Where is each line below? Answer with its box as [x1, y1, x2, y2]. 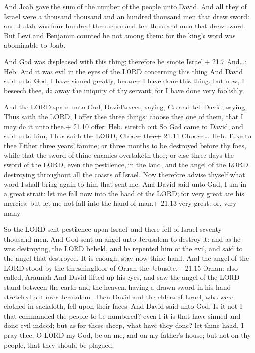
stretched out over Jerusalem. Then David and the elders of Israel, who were [4, 291, 234, 301]
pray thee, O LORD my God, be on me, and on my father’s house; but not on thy [4, 330, 251, 340]
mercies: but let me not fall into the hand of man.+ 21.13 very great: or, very [4, 198, 237, 208]
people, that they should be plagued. [4, 339, 114, 350]
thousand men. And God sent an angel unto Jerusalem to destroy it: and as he [4, 234, 241, 244]
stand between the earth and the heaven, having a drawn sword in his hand [4, 282, 231, 292]
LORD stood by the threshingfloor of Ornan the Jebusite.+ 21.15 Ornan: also [4, 262, 238, 272]
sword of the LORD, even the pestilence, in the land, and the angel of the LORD [4, 159, 248, 169]
